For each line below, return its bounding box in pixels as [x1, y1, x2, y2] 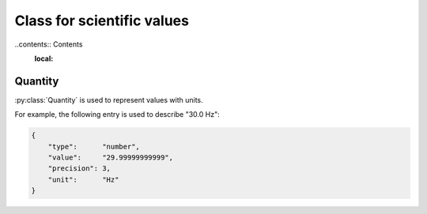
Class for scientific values [14, 12, 190, 29]
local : [34, 54, 54, 63]
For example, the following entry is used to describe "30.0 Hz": [14, 110, 221, 119]
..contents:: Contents [14, 39, 83, 49]
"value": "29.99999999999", [47, 153, 174, 162]
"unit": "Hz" [47, 175, 119, 184]
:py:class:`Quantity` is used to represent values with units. [14, 95, 203, 104]
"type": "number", [47, 142, 140, 151]
